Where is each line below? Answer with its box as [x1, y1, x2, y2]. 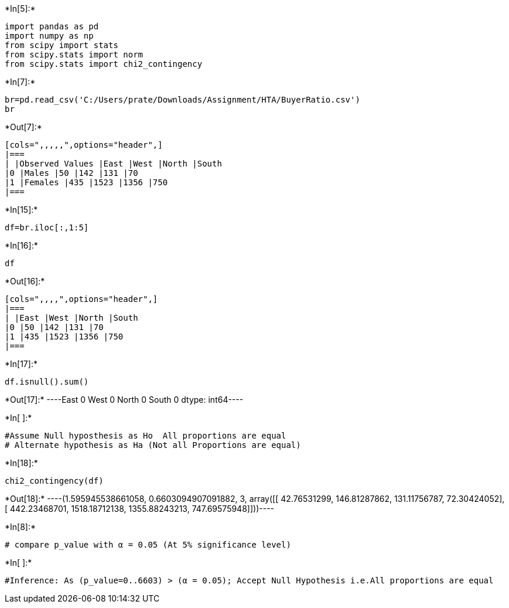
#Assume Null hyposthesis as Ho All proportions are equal [5, 431, 286, 440]
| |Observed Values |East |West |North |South [5, 159, 222, 168]
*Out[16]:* [5, 276, 45, 286]
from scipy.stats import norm [5, 50, 144, 59]
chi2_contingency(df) [5, 476, 104, 485]
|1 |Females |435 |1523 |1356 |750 [5, 178, 168, 187]
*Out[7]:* [5, 122, 42, 132]
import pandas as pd [5, 22, 99, 31]
